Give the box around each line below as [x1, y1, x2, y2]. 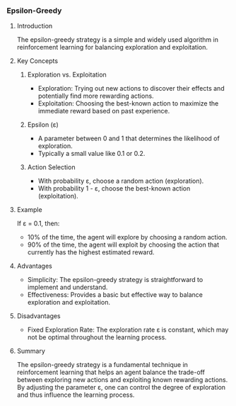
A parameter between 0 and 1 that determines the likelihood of [37, 134, 220, 143]
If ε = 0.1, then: [16, 219, 60, 228]
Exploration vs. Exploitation [27, 70, 107, 79]
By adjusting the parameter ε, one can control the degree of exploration [16, 383, 226, 392]
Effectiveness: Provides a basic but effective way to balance [27, 291, 203, 299]
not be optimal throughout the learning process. [27, 333, 167, 342]
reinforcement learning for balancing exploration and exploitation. [16, 43, 208, 52]
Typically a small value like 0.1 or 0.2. [37, 150, 146, 158]
